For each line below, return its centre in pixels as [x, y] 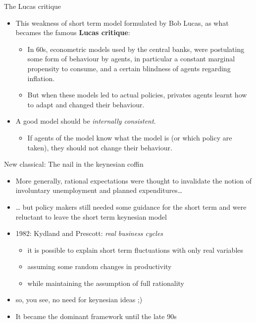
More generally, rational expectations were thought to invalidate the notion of [134, 180]
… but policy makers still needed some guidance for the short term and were [131, 207]
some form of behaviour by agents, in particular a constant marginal [131, 59]
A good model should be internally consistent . [86, 121]
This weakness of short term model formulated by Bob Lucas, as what [122, 23]
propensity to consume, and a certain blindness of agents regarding [129, 68]
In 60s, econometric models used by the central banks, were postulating [136, 49]
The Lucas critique [33, 6]
